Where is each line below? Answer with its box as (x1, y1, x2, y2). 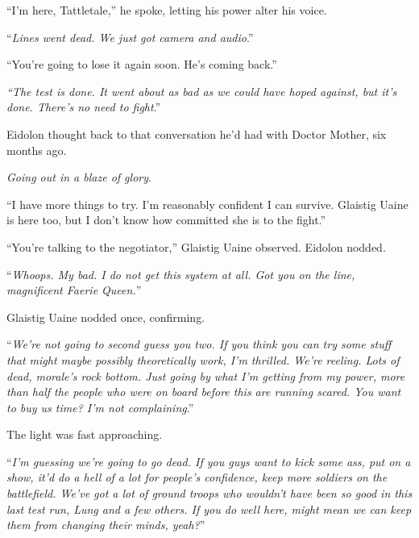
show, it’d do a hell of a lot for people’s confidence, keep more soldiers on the (6, 469, 388, 486)
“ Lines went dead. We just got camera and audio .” (6, 28, 254, 45)
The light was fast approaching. (6, 426, 163, 443)
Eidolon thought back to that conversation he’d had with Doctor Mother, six (6, 125, 387, 142)
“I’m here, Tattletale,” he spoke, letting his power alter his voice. (6, 2, 327, 18)
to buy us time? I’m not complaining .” (6, 398, 194, 415)
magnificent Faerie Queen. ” (6, 282, 142, 298)
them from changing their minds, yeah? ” (6, 516, 205, 533)
